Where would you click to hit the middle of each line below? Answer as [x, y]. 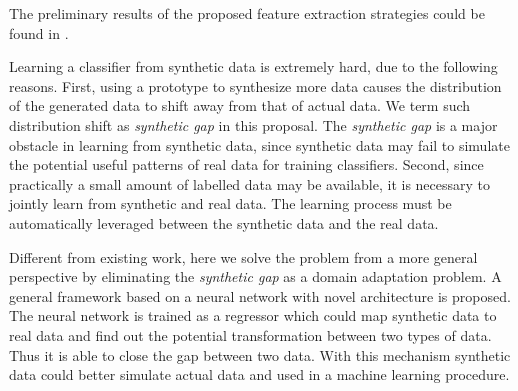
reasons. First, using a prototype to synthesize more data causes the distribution [255, 85]
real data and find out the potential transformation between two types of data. [250, 334]
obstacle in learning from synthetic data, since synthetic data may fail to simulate [259, 144]
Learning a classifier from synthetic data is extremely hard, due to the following [253, 66]
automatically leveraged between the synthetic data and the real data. [224, 222]
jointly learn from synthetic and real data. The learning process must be [230, 203]
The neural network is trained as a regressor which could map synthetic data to [253, 315]
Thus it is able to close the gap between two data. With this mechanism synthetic [260, 354]
